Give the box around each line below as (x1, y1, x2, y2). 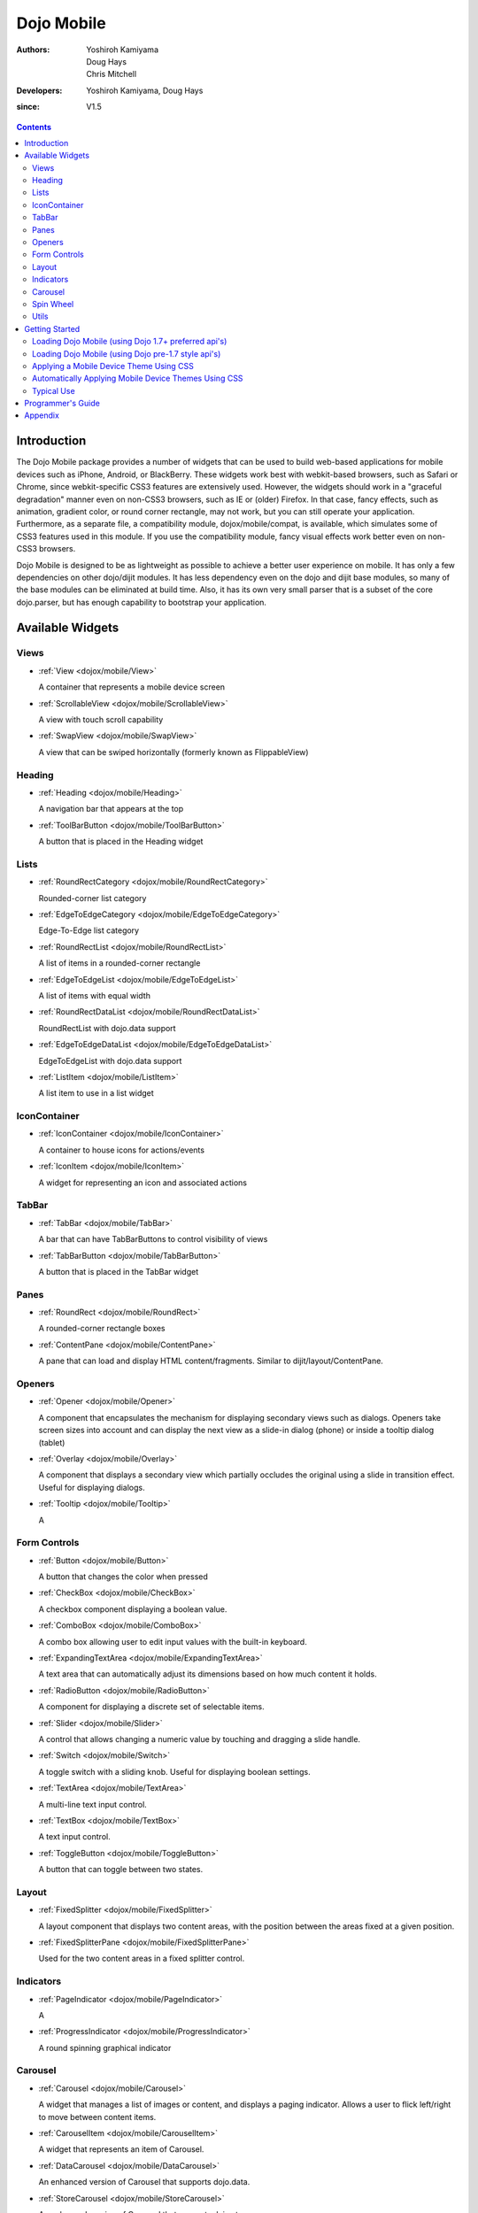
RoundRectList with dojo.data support (38, 1022, 176, 1033)
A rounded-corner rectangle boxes (38, 1323, 166, 1334)
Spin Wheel (32, 298, 74, 309)
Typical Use (32, 385, 75, 396)
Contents (16, 121, 52, 132)
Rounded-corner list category (38, 892, 147, 903)
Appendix (24, 410, 59, 420)
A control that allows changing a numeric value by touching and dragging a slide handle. (38, 1733, 361, 1744)
